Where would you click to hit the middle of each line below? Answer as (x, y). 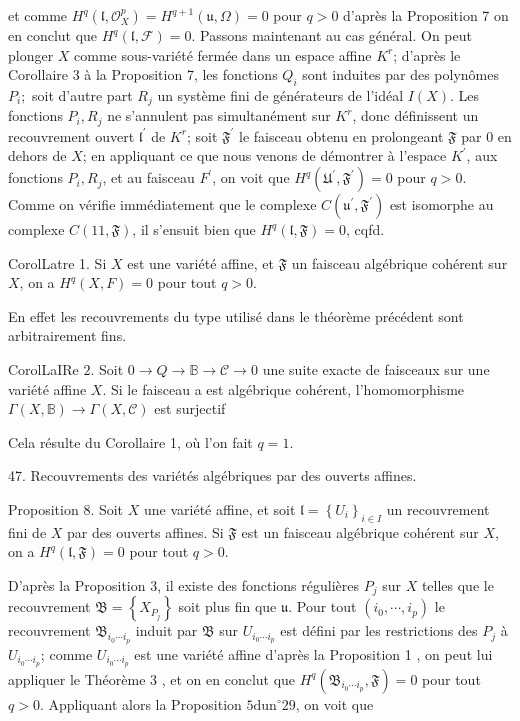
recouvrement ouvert (71, 135)
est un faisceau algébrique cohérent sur (360, 531)
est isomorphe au (441, 204)
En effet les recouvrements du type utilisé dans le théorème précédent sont (236, 315)
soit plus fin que (227, 606)
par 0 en (486, 135)
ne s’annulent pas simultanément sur (219, 115)
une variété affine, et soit (219, 509)
